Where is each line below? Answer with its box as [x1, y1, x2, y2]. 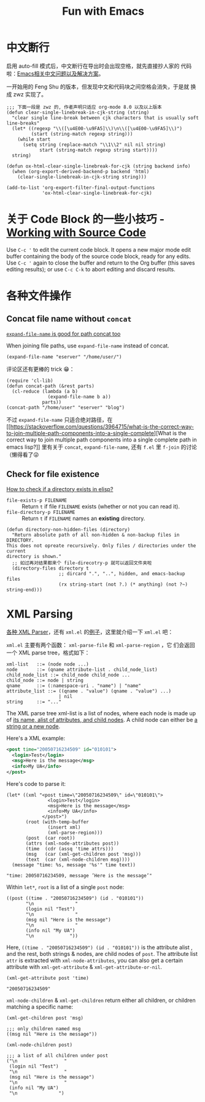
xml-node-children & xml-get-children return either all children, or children [6, 996, 196, 1004]
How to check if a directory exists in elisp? [6, 485, 114, 492]
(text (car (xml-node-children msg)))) [25, 856, 131, 863]
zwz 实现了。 [13, 90, 47, 98]
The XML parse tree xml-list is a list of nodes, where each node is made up [6, 709, 196, 716]
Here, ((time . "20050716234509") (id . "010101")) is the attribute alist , [6, 944, 193, 951]
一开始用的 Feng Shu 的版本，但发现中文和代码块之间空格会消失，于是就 [6, 83, 190, 90]
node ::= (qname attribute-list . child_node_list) [6, 666, 158, 673]
